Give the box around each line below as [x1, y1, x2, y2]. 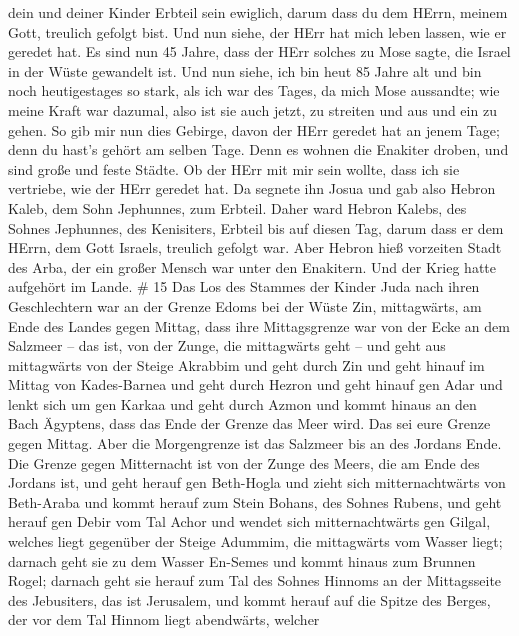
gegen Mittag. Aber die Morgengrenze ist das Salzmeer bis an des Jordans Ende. [8, 433, 502, 454]
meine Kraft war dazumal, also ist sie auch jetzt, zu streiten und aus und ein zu [8, 99, 497, 120]
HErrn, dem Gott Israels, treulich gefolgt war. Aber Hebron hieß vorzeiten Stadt [8, 237, 502, 258]
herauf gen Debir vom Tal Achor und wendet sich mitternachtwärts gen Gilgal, [8, 511, 491, 532]
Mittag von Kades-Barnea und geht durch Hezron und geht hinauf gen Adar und [8, 374, 503, 395]
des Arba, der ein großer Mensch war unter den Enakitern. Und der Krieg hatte [8, 256, 496, 277]
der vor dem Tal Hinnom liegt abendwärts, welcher [8, 609, 320, 630]
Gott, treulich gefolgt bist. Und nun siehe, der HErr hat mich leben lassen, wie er [8, 21, 507, 42]
